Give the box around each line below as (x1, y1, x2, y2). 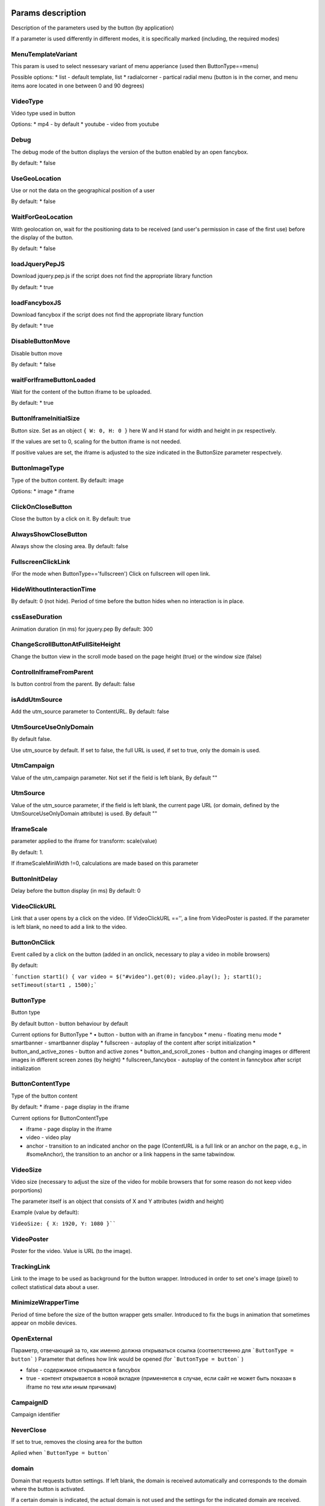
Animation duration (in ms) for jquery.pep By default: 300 (11, 625, 153, 633)
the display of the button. (11, 234, 73, 241)
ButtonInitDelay (11, 874, 58, 883)
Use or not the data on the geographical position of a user (11, 187, 155, 194)
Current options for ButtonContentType (11, 1114, 108, 1122)
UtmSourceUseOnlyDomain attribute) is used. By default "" (11, 810, 158, 817)
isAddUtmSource (11, 695, 63, 704)
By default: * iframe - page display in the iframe (11, 1103, 129, 1111)
